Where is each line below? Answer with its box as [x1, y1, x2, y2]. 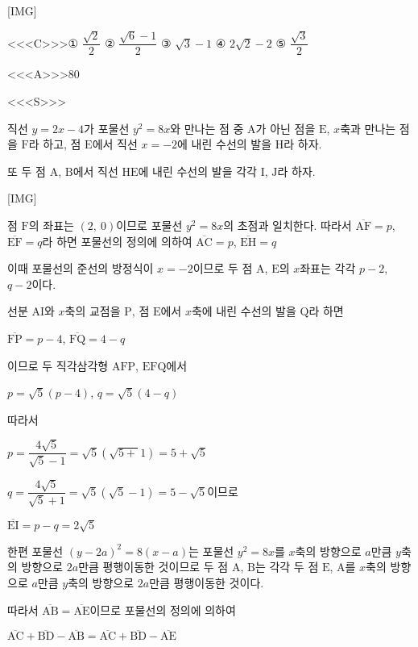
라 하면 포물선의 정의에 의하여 [42, 232, 192, 249]
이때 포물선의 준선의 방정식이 [7, 260, 154, 277]
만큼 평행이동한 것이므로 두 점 [78, 558, 229, 575]
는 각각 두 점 [255, 558, 319, 575]
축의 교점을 [64, 303, 121, 319]
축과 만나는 [340, 119, 396, 136]
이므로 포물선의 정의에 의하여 [89, 601, 236, 618]
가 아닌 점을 [255, 119, 316, 136]
